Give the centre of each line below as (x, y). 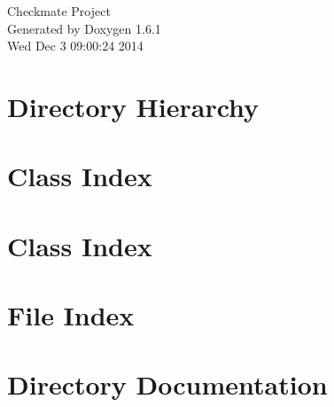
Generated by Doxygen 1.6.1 (84, 28)
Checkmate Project (59, 11)
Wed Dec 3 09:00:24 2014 (75, 46)
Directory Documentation (167, 384)
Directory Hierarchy (133, 106)
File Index (71, 315)
